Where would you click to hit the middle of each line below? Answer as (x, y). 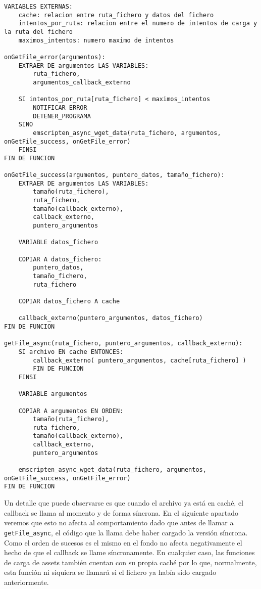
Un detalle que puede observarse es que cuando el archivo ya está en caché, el (124, 503)
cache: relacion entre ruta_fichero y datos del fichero (116, 15)
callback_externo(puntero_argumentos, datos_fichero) (111, 318)
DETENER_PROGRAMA (62, 116)
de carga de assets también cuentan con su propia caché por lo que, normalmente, (130, 562)
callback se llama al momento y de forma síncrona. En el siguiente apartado (121, 512)
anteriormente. (27, 582)
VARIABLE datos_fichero (58, 242)
